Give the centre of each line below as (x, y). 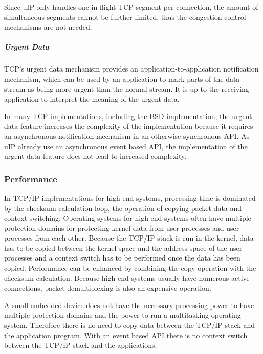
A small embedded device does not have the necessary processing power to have (129, 305)
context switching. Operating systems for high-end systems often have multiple (128, 218)
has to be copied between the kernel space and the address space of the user (123, 247)
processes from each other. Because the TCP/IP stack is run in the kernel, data (129, 238)
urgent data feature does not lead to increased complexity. (95, 156)
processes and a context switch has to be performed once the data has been (122, 258)
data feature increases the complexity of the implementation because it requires (129, 126)
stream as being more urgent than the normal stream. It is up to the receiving (127, 89)
